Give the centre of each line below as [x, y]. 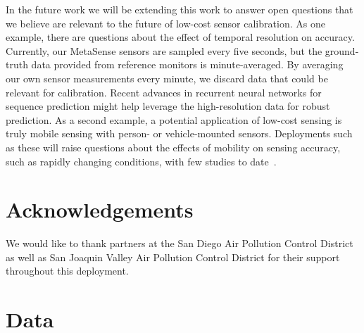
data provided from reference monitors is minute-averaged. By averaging [187, 64]
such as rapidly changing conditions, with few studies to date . [141, 161]
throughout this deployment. [67, 271]
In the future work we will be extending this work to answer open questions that [180, 9]
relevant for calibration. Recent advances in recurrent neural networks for [164, 92]
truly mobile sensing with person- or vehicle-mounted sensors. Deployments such [179, 133]
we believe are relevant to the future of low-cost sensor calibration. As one [165, 23]
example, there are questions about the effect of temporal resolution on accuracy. [180, 37]
